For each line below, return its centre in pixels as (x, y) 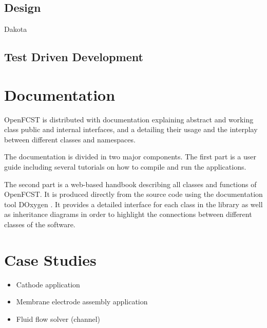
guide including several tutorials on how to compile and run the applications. (125, 167)
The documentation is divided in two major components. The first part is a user (130, 157)
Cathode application (48, 284)
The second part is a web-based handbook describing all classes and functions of (130, 184)
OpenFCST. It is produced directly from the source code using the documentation (133, 194)
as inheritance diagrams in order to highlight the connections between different (128, 214)
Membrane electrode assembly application (82, 302)
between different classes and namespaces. (70, 139)
